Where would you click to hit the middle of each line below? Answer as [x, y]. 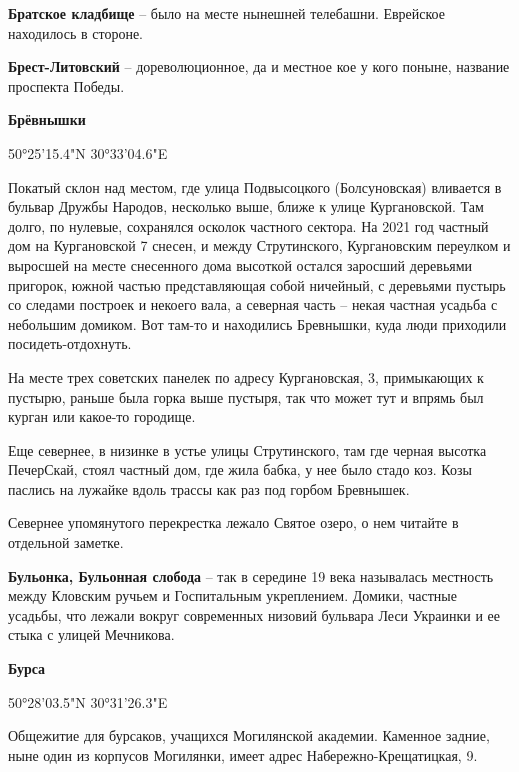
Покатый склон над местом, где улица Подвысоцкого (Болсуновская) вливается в [255, 186]
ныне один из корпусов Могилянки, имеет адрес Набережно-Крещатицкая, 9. [243, 754]
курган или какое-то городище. [102, 416]
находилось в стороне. [75, 32]
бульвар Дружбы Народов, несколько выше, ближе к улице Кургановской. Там [246, 206]
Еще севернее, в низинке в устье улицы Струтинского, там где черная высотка [247, 449]
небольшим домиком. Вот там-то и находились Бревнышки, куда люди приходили [257, 323]
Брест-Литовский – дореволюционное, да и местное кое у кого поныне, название [259, 66]
